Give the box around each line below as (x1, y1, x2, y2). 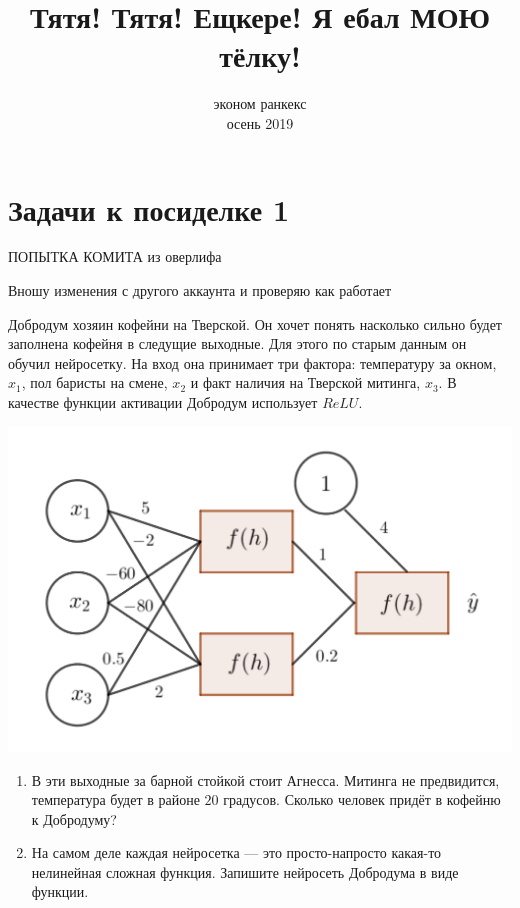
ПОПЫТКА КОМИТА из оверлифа (8, 246, 222, 267)
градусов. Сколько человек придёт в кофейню (223, 789, 501, 810)
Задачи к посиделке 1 (8, 188, 290, 229)
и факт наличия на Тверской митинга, (190, 372, 421, 393)
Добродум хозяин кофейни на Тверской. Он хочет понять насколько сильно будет (8, 313, 502, 334)
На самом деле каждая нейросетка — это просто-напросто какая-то (31, 842, 442, 863)
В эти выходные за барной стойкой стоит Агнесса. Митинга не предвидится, (31, 769, 500, 790)
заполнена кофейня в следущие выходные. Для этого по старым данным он (8, 333, 467, 354)
